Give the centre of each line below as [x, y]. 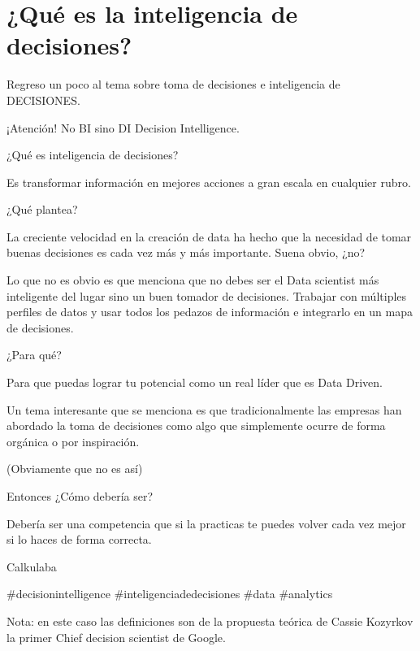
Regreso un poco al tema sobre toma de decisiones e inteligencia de [173, 84]
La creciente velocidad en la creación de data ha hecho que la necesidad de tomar [209, 236]
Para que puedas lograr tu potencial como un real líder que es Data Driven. [195, 382]
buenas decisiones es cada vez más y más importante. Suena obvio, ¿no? [186, 252]
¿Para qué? [34, 355]
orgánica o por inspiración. [73, 441]
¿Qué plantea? [42, 209]
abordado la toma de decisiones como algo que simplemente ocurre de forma [196, 425]
